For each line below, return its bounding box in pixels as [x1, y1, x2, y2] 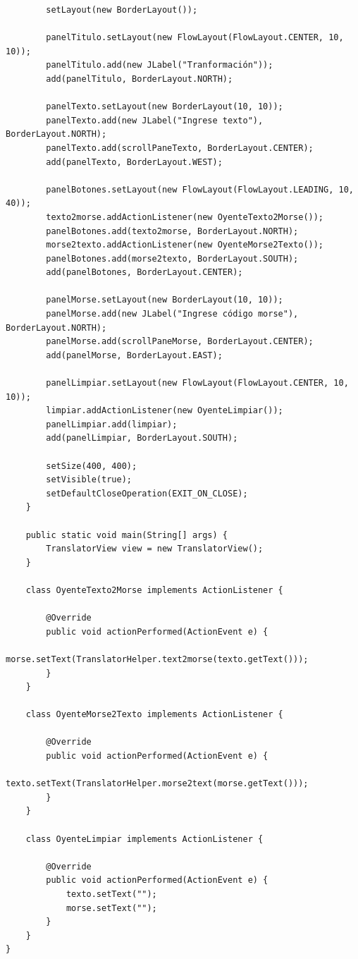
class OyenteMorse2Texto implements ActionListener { [25, 709, 283, 720]
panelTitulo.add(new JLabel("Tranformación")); [46, 60, 273, 71]
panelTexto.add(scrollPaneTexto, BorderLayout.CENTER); [46, 142, 314, 153]
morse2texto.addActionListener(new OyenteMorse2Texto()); [46, 240, 324, 250]
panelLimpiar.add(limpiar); [46, 419, 178, 429]
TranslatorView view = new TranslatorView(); [46, 544, 264, 554]
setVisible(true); [46, 475, 132, 485]
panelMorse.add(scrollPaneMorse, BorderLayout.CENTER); [46, 336, 314, 347]
